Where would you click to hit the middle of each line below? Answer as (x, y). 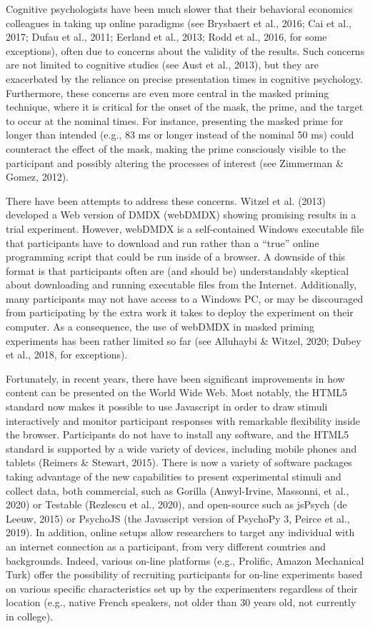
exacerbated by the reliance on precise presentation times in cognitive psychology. (184, 78)
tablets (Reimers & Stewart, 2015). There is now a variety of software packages (179, 462)
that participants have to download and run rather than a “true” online (162, 242)
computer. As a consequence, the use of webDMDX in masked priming (160, 327)
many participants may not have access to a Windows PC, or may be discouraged (185, 298)
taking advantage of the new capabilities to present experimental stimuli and (174, 476)
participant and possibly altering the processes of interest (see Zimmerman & (175, 162)
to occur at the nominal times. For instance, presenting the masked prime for (175, 120)
